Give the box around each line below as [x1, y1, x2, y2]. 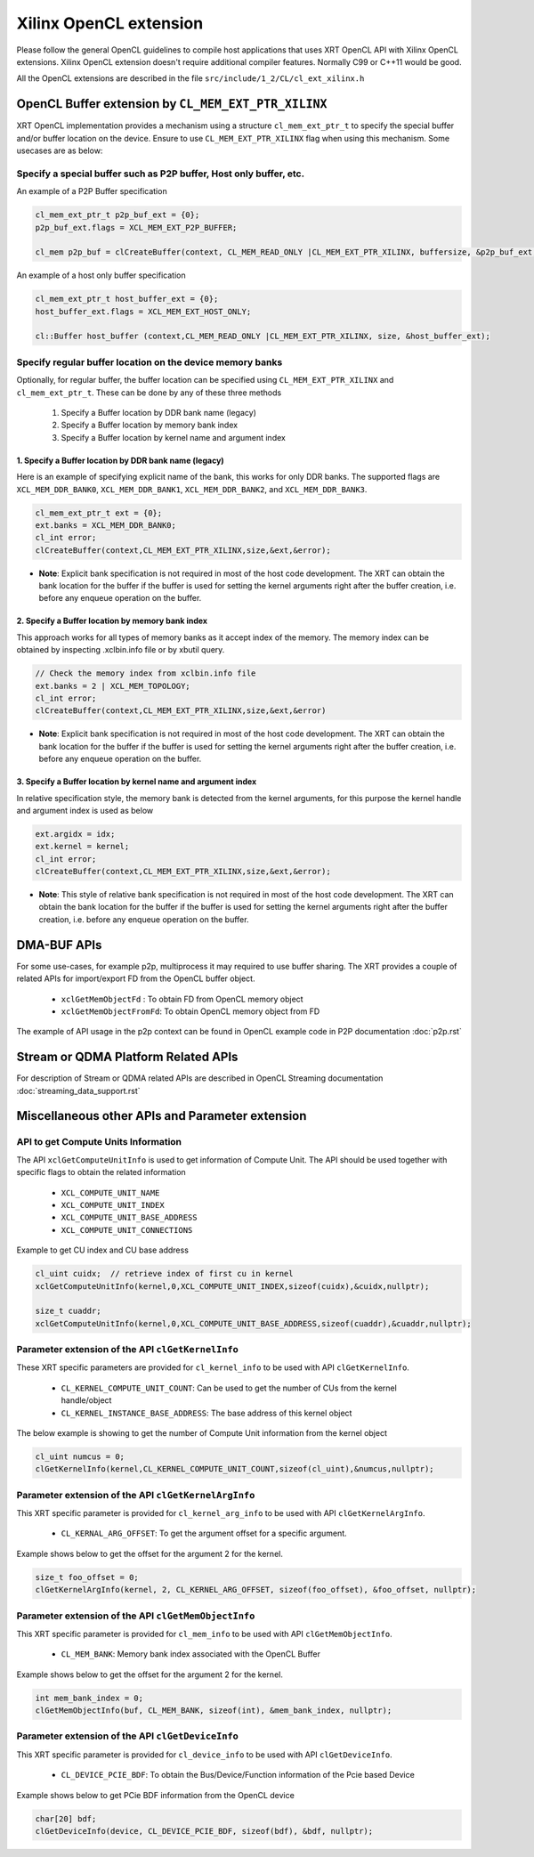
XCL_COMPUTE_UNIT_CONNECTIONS [61, 1225, 193, 1235]
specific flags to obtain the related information [16, 1167, 186, 1178]
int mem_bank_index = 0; [35, 1692, 144, 1703]
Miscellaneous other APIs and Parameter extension [16, 1108, 307, 1123]
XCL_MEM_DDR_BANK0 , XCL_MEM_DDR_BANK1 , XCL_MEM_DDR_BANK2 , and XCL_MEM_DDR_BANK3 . [16, 483, 368, 494]
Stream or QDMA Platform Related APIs [16, 1050, 239, 1065]
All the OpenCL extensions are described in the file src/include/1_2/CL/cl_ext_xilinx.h [16, 73, 365, 84]
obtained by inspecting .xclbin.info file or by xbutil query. [16, 645, 225, 655]
